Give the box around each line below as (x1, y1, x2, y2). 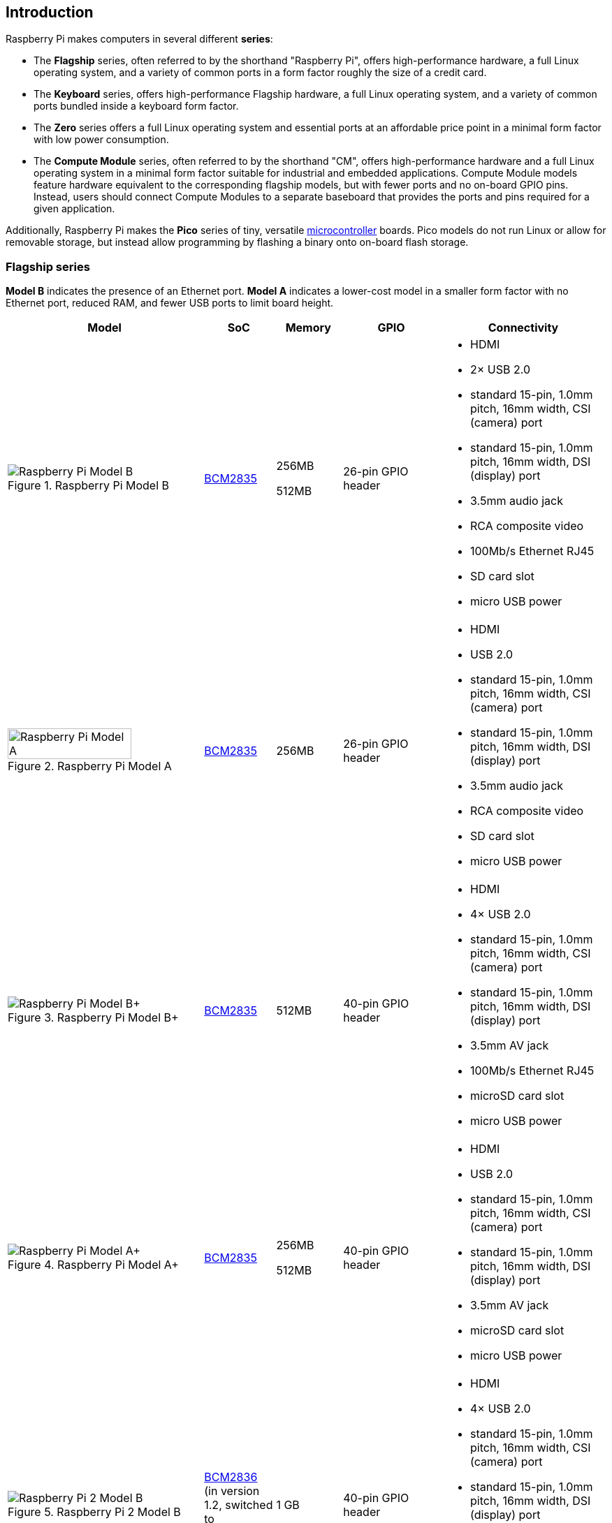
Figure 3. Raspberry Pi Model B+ (8, 1010, 179, 1025)
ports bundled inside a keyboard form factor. (34, 100, 239, 112)
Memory (285, 321, 331, 335)
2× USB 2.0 (470, 362, 531, 377)
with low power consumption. (34, 133, 169, 146)
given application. (34, 203, 115, 215)
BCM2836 (204, 1470, 258, 1485)
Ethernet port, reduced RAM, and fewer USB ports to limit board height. (6, 297, 334, 309)
